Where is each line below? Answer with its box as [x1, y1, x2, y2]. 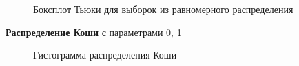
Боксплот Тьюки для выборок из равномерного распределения [33, 2, 293, 16]
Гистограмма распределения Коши [33, 48, 177, 62]
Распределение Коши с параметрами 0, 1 [6, 24, 182, 39]
